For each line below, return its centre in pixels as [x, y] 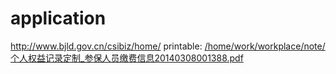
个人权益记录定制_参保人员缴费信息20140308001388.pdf [127, 58]
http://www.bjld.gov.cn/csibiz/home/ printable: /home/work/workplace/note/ [168, 46]
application [58, 18]
